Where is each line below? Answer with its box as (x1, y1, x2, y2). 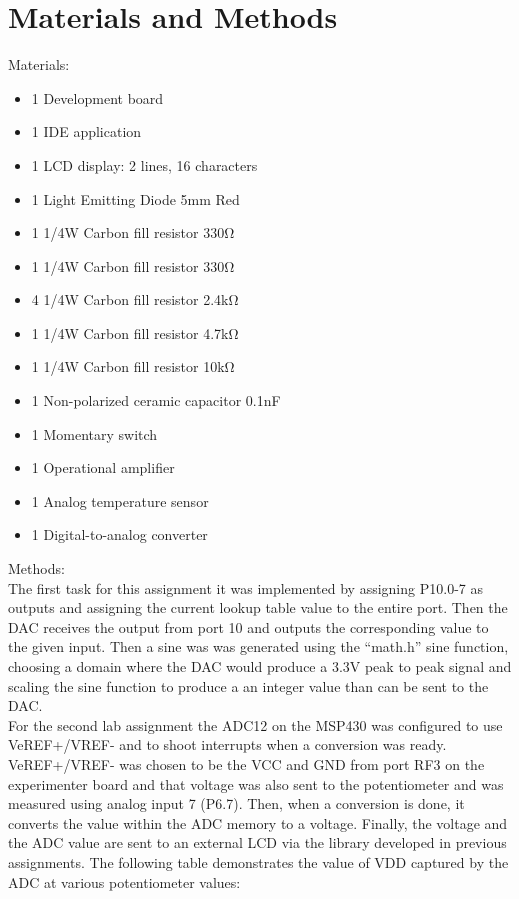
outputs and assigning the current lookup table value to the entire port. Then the (8, 597, 508, 618)
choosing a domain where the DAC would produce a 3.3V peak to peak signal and (8, 656, 512, 676)
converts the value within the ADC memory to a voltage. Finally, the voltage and (8, 812, 508, 833)
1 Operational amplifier (31, 457, 175, 478)
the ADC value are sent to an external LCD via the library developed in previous (8, 832, 507, 853)
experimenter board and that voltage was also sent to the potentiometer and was (8, 773, 504, 794)
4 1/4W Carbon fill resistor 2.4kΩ (31, 289, 239, 310)
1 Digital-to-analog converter (31, 524, 208, 545)
